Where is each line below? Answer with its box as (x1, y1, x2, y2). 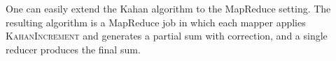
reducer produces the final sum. (6, 42, 141, 56)
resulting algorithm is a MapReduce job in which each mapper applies (6, 15, 306, 29)
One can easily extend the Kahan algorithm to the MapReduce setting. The (6, 1, 331, 15)
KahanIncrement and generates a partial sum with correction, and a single (6, 28, 328, 43)
